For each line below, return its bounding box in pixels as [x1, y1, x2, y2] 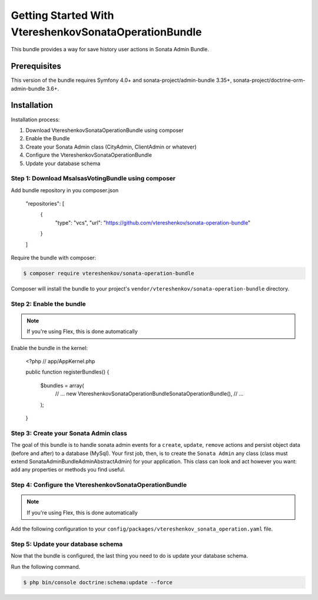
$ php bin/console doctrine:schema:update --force [23, 579, 173, 586]
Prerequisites [11, 61, 61, 71]
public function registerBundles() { [25, 368, 110, 375]
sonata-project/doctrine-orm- [233, 77, 306, 84]
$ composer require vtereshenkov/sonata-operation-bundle [23, 270, 194, 276]
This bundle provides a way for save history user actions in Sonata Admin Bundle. [11, 46, 209, 53]
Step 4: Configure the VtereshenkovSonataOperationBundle [11, 481, 187, 489]
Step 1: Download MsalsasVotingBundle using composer [11, 174, 176, 183]
